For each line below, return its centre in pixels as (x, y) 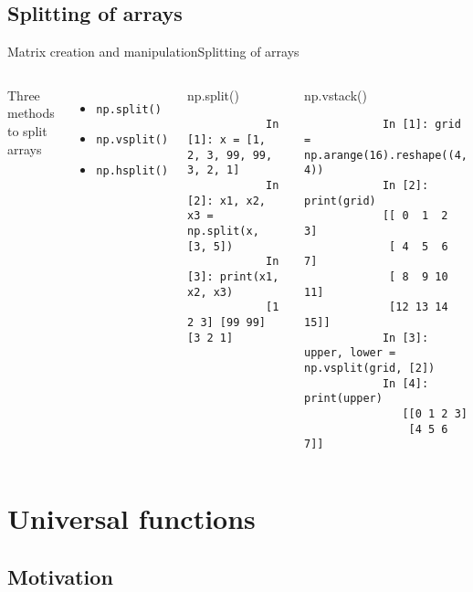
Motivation (60, 576)
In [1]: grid (421, 125)
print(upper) (343, 399)
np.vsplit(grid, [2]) (370, 368)
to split (27, 130)
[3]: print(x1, (233, 276)
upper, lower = (350, 353)
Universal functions (131, 518)
